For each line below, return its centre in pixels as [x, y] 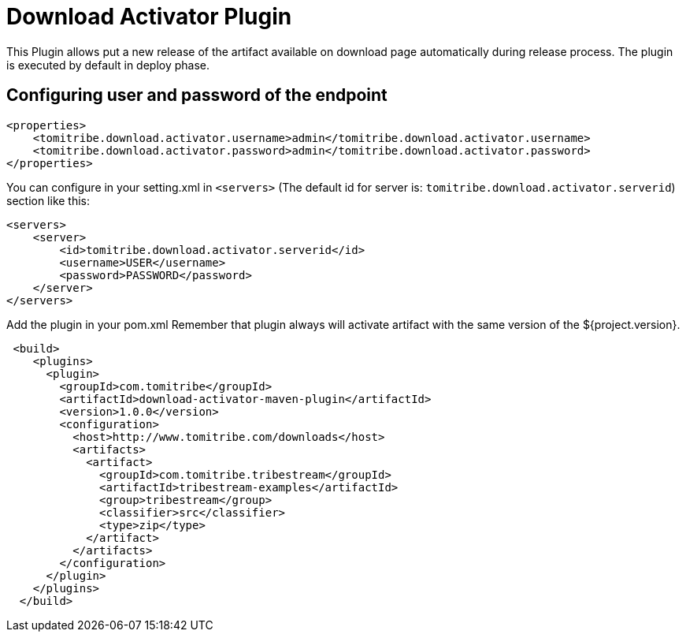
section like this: [48, 200]
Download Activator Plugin [149, 17]
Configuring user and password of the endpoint [197, 95]
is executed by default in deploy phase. [108, 65]
